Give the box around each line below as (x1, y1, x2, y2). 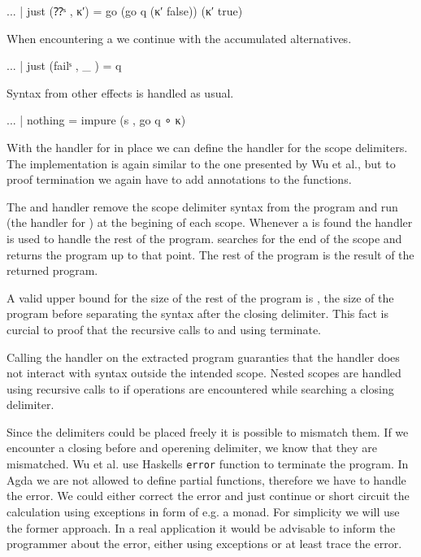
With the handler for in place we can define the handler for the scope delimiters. (7, 138, 408, 155)
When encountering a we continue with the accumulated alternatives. (7, 29, 352, 46)
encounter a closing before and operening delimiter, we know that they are (7, 439, 378, 456)
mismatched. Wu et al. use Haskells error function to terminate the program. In (7, 455, 409, 472)
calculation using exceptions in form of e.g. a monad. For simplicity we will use (7, 503, 400, 520)
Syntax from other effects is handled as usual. (7, 84, 234, 101)
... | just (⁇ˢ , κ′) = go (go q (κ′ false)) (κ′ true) (7, 2, 243, 19)
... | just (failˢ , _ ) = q (7, 57, 122, 74)
